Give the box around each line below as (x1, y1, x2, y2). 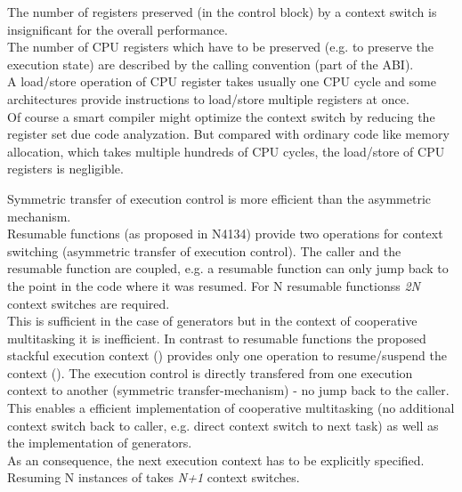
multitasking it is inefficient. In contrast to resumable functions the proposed (7, 328, 426, 347)
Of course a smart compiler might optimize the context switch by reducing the (7, 107, 435, 125)
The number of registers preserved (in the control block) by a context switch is (7, 3, 437, 20)
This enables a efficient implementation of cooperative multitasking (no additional (7, 399, 455, 417)
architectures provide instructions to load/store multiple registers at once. (7, 89, 409, 108)
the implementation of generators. (7, 433, 192, 452)
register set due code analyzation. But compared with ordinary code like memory (7, 125, 450, 143)
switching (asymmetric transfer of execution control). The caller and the (7, 241, 401, 260)
